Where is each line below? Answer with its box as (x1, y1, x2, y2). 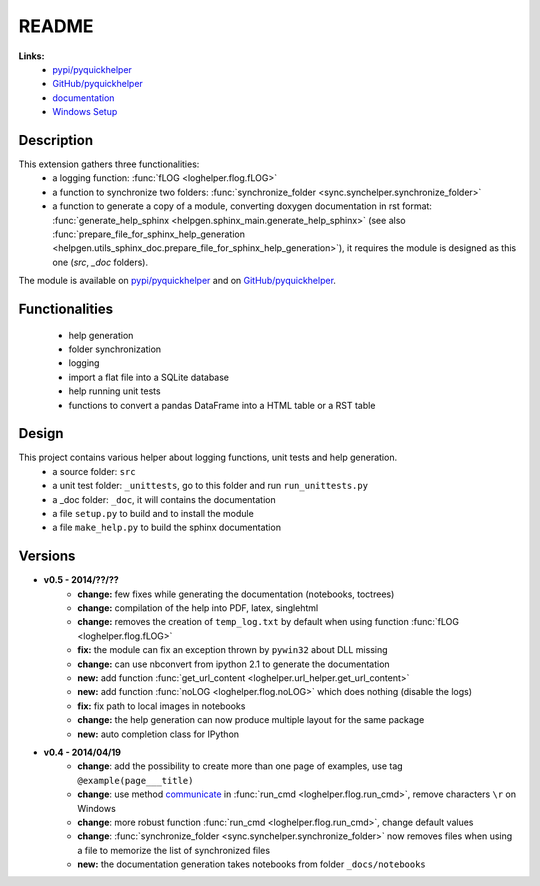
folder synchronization (68, 343, 162, 355)
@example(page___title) (77, 775, 194, 786)
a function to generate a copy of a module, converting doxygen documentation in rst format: (52, 200, 432, 212)
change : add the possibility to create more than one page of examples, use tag (77, 760, 404, 772)
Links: (18, 50, 45, 62)
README (18, 15, 94, 37)
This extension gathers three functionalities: (18, 158, 200, 170)
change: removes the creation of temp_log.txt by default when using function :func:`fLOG (77, 616, 460, 628)
